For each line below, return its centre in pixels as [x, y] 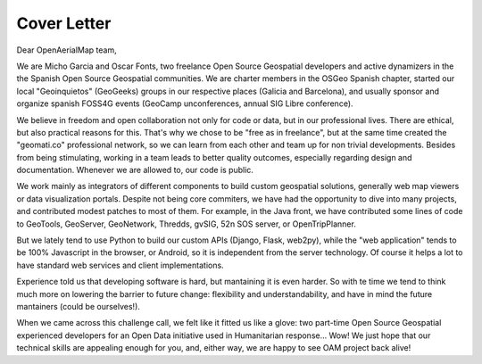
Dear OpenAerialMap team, [66, 50]
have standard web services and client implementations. [120, 265]
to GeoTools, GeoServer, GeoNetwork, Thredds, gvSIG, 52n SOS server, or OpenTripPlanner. [186, 224]
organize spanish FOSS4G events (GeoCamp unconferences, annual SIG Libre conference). [185, 103]
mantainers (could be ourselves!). [78, 306]
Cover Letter [64, 23]
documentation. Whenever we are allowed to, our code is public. [135, 170]
